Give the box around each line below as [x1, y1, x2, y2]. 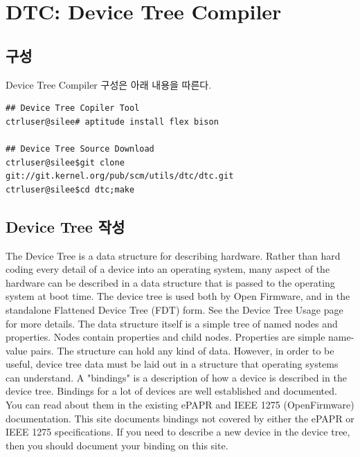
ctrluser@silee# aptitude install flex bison [6, 116, 219, 127]
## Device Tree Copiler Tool [6, 103, 140, 114]
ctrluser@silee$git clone [6, 157, 125, 168]
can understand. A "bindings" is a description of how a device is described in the [6, 370, 347, 384]
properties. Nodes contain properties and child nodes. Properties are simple [6, 330, 325, 344]
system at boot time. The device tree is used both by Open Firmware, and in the [6, 289, 350, 303]
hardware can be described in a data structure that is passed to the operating [6, 275, 335, 289]
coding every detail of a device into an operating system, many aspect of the [6, 262, 330, 276]
